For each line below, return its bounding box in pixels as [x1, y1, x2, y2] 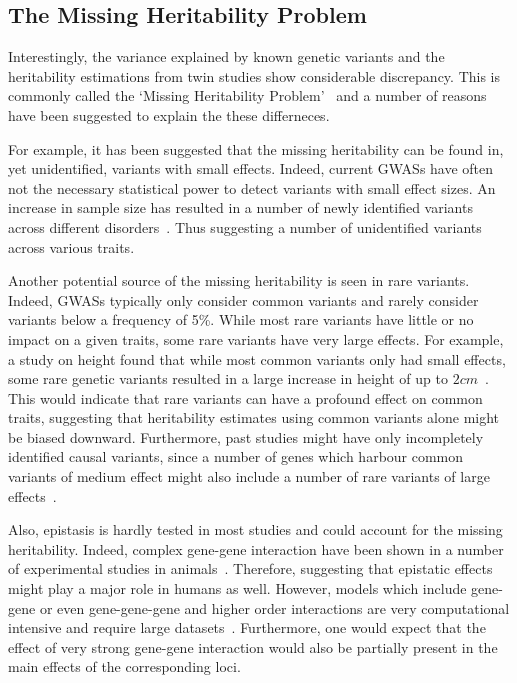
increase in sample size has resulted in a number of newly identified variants [8, 197, 473, 218]
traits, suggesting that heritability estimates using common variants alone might [8, 407, 500, 428]
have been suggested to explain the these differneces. [8, 104, 330, 125]
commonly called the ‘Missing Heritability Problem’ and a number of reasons [8, 85, 487, 106]
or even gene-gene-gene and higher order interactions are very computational [39, 597, 510, 618]
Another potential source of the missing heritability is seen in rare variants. [8, 270, 470, 291]
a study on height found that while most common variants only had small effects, [8, 348, 506, 369]
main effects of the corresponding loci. [8, 656, 241, 677]
